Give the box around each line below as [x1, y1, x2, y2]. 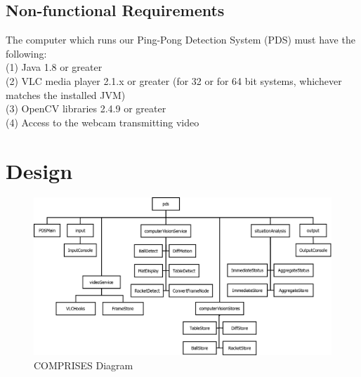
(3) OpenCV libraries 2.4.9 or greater [6, 101, 166, 116]
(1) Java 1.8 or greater [6, 60, 103, 74]
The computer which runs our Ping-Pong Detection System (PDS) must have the [6, 32, 355, 47]
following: [6, 46, 47, 60]
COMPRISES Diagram [34, 357, 133, 372]
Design [6, 156, 73, 185]
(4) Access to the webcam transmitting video [6, 114, 199, 129]
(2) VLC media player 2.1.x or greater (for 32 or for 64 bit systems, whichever [6, 73, 342, 88]
